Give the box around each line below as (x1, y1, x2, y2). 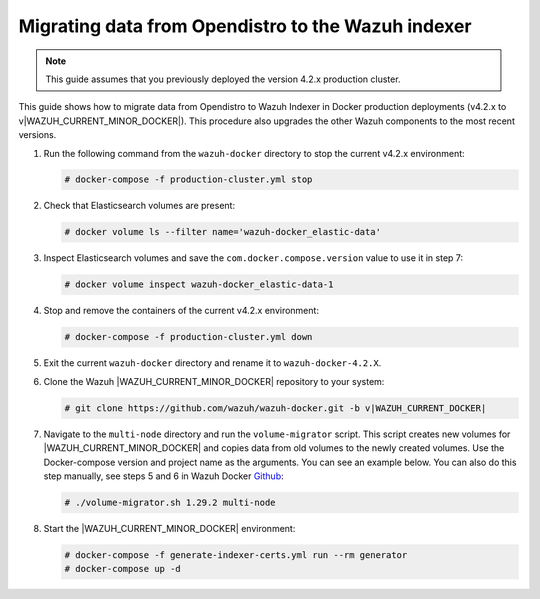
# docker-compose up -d (64, 563, 182, 575)
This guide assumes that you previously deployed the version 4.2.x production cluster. (45, 73, 401, 85)
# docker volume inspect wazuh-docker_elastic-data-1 (64, 279, 334, 290)
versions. (18, 129, 57, 141)
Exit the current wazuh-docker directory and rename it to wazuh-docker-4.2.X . (43, 357, 382, 369)
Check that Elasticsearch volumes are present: (43, 200, 235, 212)
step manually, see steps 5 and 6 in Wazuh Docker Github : (43, 470, 284, 482)
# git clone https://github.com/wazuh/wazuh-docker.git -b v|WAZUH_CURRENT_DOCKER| (64, 402, 487, 414)
